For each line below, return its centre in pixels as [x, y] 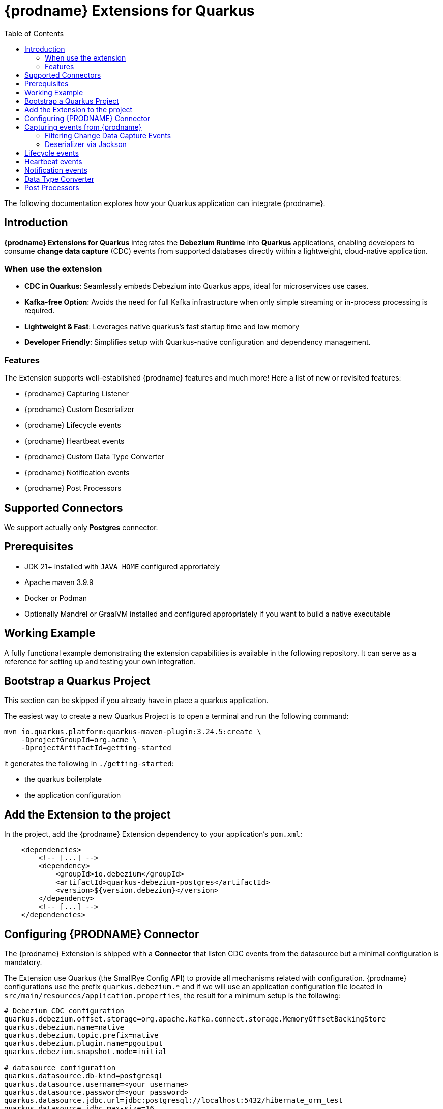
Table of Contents [34, 33]
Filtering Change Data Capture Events [108, 135]
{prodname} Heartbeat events [75, 441]
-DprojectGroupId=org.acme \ [79, 740]
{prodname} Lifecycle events [73, 425]
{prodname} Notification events [77, 473]
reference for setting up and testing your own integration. [100, 661]
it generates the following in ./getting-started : [89, 764]
